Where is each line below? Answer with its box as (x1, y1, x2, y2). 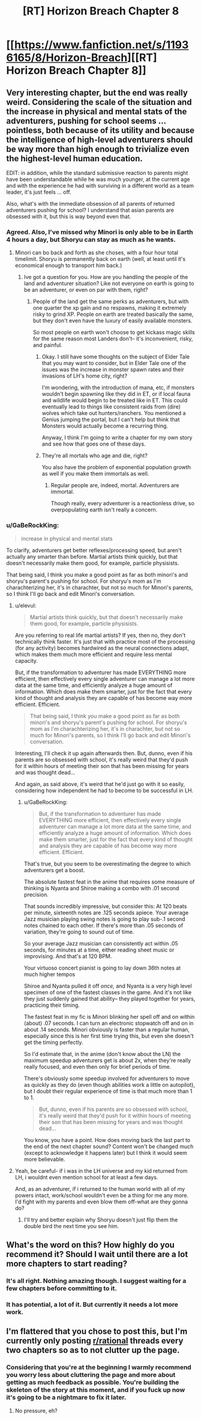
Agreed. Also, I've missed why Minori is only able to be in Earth (6, 227, 193, 236)
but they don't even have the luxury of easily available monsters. (32, 317, 193, 324)
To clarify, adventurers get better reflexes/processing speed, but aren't (6, 546, 182, 554)
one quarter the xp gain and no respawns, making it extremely (32, 304, 187, 312)
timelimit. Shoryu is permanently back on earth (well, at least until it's (14, 256, 186, 263)
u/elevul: (14, 601, 37, 609)
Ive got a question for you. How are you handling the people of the (23, 274, 188, 281)
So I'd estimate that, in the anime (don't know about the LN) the (23, 1050, 181, 1057)
